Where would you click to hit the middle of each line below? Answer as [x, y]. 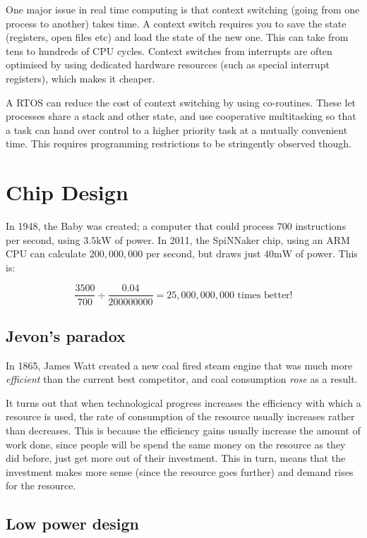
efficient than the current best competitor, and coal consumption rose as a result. [182, 379]
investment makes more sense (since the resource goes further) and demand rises [180, 471]
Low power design [72, 524]
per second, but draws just [203, 253]
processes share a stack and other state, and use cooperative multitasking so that [181, 116]
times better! [265, 295]
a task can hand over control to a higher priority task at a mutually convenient [177, 129]
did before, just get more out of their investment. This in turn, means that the [176, 458]
